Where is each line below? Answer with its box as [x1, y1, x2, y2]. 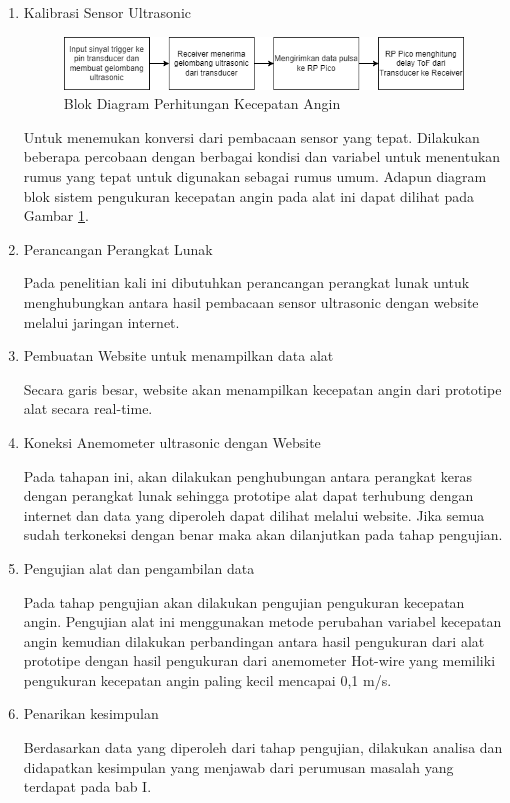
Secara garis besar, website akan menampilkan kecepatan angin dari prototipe [23, 378, 502, 399]
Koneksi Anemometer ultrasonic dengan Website [23, 431, 321, 452]
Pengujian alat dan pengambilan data [23, 557, 255, 578]
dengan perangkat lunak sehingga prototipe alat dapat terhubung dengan [23, 485, 474, 506]
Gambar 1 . [23, 205, 89, 226]
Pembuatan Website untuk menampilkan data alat [23, 345, 334, 366]
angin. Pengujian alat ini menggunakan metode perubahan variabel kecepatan [23, 611, 502, 632]
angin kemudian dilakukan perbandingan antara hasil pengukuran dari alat [23, 630, 485, 651]
